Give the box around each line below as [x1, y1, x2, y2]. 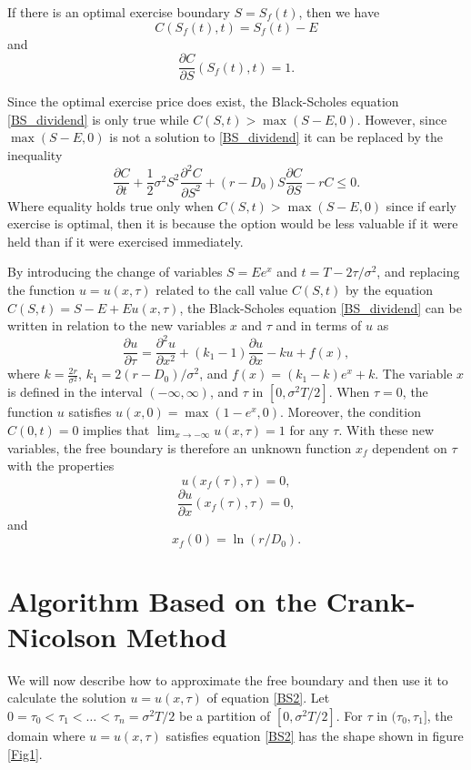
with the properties [7, 456, 115, 475]
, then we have [298, 3, 380, 21]
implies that [83, 420, 150, 439]
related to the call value [155, 279, 288, 299]
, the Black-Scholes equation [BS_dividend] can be [179, 298, 462, 317]
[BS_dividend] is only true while [7, 109, 189, 128]
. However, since [356, 109, 447, 128]
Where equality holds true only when [7, 196, 214, 215]
